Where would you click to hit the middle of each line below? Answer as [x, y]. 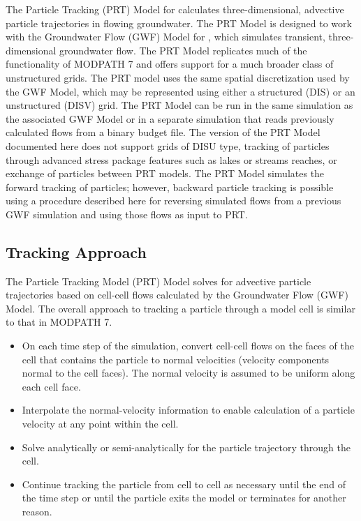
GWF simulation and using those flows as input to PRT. [127, 214]
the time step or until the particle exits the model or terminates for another [184, 498]
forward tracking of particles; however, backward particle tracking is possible [170, 187]
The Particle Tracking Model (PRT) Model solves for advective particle [159, 281]
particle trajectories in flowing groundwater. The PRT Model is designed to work [179, 23]
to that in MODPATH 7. [59, 322]
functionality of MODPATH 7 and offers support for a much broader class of [170, 64]
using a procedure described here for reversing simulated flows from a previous [174, 201]
